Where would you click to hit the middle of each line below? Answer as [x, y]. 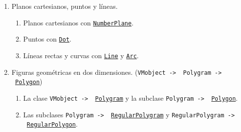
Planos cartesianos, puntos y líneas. [65, 6]
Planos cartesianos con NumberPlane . [78, 22]
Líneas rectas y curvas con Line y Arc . [81, 55]
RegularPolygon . [52, 124]
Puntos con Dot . [47, 39]
